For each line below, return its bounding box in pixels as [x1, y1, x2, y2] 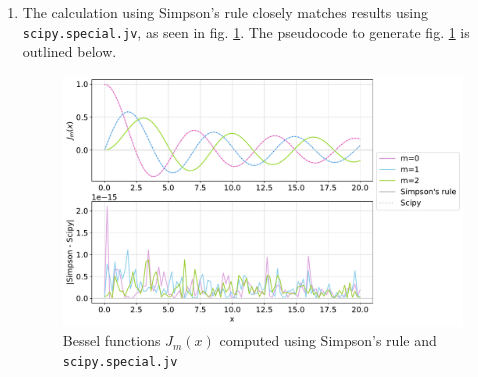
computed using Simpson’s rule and [219, 330, 437, 351]
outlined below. [22, 41, 117, 62]
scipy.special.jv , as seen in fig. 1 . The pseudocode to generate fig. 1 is [22, 21, 470, 42]
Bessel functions [62, 330, 161, 351]
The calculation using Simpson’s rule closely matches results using [22, 2, 428, 22]
